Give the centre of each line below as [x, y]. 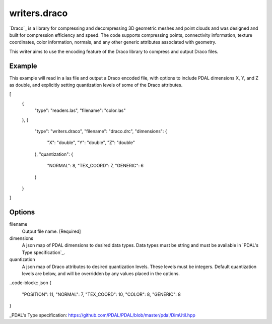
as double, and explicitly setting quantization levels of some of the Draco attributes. [96, 85]
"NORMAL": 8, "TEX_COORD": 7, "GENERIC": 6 [95, 166]
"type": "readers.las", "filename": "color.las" [80, 110]
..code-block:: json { [30, 283]
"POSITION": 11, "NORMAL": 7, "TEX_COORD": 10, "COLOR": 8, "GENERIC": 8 [101, 294]
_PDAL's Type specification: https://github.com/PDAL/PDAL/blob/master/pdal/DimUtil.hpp [103, 315]
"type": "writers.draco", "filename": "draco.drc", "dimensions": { [101, 131]
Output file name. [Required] [51, 231]
